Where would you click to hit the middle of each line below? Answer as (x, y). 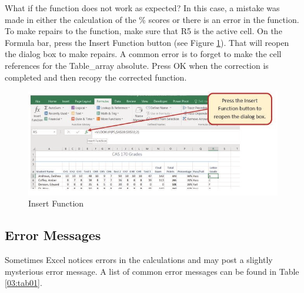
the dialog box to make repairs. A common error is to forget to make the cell (143, 54)
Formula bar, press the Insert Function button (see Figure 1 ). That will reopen (147, 42)
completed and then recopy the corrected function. (96, 77)
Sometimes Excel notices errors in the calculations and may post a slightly (139, 259)
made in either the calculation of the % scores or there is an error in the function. (152, 19)
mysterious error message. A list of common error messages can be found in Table (152, 271)
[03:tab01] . (24, 283)
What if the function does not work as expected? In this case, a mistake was (142, 8)
